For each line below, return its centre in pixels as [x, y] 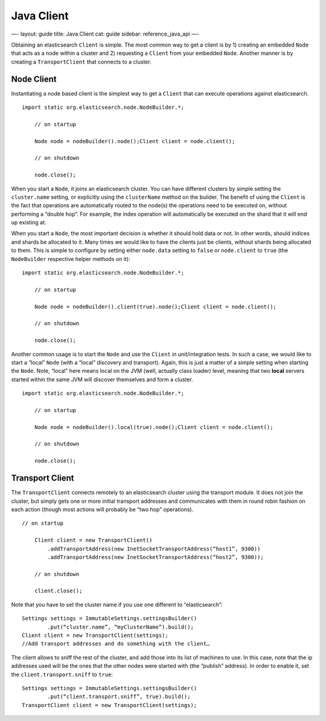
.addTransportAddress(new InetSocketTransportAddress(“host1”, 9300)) [154, 549]
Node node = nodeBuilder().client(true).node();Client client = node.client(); [155, 306]
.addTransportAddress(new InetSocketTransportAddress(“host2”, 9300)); [155, 557]
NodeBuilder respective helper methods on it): [71, 259]
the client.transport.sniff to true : [62, 674]
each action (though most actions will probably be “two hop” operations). [102, 509]
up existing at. [29, 222]
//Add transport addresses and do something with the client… [116, 644]
